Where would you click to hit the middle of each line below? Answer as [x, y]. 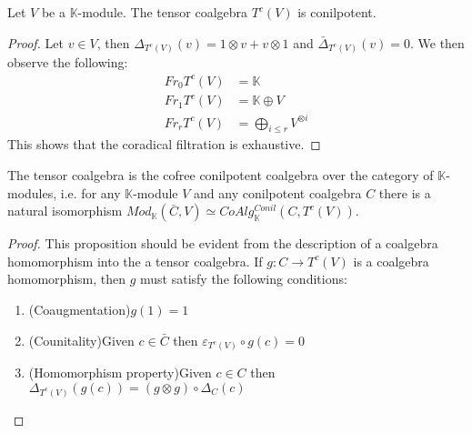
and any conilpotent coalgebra [278, 192]
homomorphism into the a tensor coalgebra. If [135, 261]
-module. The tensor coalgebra [163, 12]
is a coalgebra [391, 261]
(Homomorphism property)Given [120, 373]
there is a [405, 192]
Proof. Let [35, 42]
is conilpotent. [337, 12]
